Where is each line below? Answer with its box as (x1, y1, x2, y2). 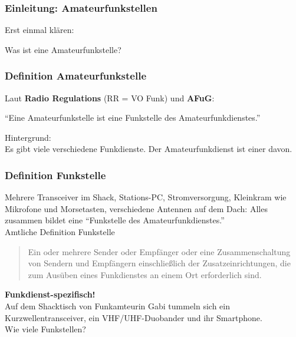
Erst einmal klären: (5, 24, 74, 36)
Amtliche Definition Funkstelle (5, 226, 115, 237)
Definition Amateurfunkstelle (5, 68, 147, 83)
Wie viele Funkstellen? (5, 323, 86, 335)
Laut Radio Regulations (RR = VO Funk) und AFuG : (5, 91, 215, 104)
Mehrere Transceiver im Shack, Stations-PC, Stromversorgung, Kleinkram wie (5, 191, 287, 203)
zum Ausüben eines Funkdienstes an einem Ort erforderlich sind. (28, 268, 262, 280)
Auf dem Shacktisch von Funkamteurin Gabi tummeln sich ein (5, 299, 231, 312)
